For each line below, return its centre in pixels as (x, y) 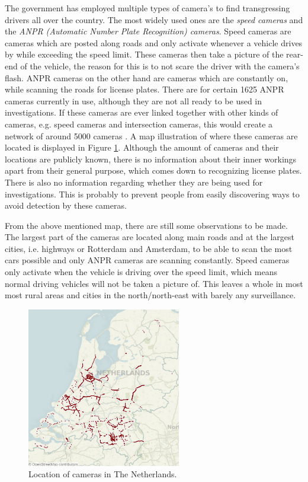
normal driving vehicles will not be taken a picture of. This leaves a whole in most (154, 283)
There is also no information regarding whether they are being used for (134, 182)
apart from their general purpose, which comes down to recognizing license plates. (153, 170)
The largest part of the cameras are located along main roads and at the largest (150, 237)
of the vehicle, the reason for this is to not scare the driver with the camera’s (160, 66)
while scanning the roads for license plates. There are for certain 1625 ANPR (145, 89)
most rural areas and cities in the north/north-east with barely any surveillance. (150, 295)
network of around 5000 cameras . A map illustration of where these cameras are (151, 135)
